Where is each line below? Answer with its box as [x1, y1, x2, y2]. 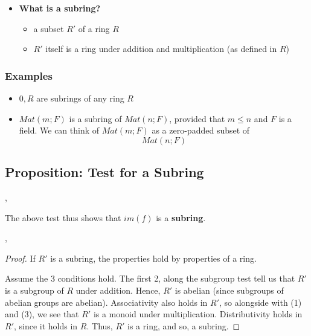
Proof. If [5, 251, 36, 264]
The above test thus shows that [5, 211, 121, 224]
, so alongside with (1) [219, 296, 302, 308]
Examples [5, 68, 53, 83]
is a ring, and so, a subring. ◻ [127, 319, 240, 332]
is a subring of [69, 112, 122, 124]
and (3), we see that [5, 308, 79, 320]
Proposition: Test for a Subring [5, 163, 204, 181]
